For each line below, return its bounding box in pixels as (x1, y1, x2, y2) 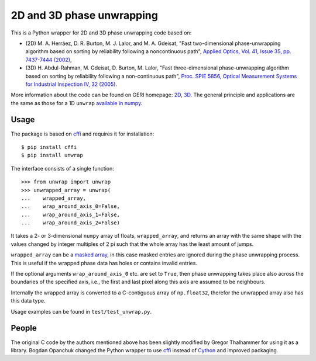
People (11, 323, 37, 333)
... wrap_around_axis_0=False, (21, 203, 120, 210)
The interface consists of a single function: (11, 165, 114, 172)
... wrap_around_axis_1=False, (21, 211, 120, 218)
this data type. (11, 297, 46, 304)
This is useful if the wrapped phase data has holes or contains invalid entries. (11, 259, 197, 266)
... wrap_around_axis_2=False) (21, 220, 120, 226)
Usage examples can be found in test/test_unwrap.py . (11, 308, 152, 315)
